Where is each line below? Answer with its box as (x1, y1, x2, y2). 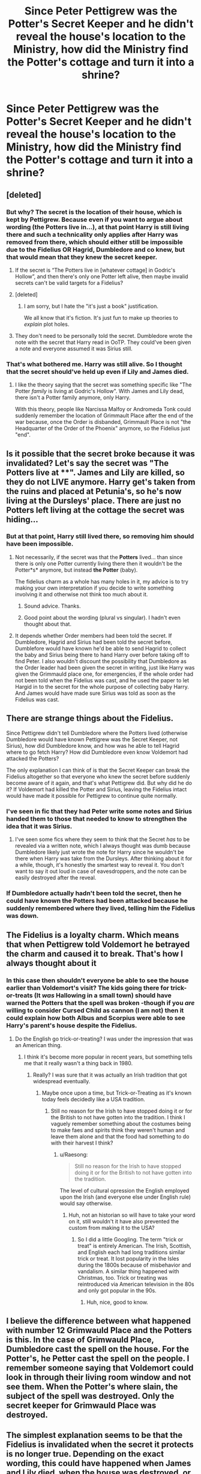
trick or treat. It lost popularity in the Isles (77, 1255, 179, 1262)
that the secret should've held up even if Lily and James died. (6, 367, 189, 376)
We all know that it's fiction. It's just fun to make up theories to (23, 314, 178, 321)
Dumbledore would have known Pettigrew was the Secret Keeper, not (6, 735, 178, 743)
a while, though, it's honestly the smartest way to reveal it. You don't (14, 861, 184, 868)
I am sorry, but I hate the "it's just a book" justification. (23, 302, 159, 310)
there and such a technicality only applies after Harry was (6, 230, 178, 239)
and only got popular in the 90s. (77, 1286, 157, 1294)
